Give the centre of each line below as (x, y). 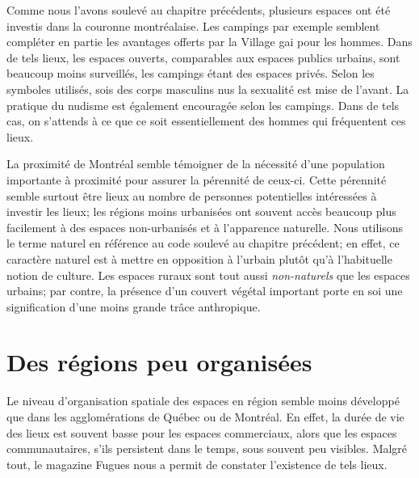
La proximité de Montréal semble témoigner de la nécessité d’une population (196, 164)
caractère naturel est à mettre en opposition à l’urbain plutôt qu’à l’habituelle (199, 258)
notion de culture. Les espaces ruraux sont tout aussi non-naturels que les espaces (208, 275)
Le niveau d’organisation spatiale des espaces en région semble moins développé (203, 401)
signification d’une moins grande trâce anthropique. (134, 306)
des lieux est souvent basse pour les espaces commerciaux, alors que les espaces (202, 432)
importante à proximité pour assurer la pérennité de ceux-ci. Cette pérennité (197, 179)
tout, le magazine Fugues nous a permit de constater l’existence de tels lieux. (197, 464)
